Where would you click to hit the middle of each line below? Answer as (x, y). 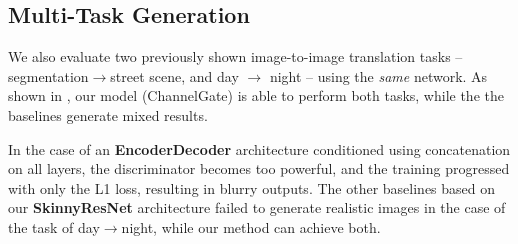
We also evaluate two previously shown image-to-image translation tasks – (235, 56)
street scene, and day (174, 75)
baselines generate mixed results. (108, 114)
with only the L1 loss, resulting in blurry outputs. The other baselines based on (252, 187)
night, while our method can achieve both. (251, 226)
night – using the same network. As (378, 75)
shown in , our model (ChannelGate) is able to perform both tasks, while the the (256, 95)
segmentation (48, 75)
